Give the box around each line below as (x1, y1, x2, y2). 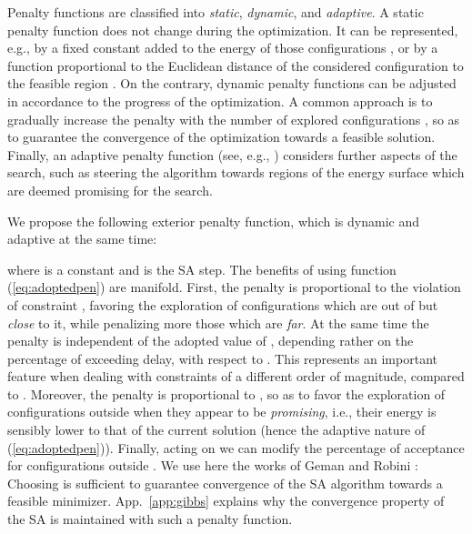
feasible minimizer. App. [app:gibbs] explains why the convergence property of (7, 491, 445, 510)
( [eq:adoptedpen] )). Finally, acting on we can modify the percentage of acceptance (7, 438, 465, 457)
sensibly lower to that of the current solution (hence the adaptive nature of (7, 420, 426, 439)
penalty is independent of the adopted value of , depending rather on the (7, 331, 414, 350)
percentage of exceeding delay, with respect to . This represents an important (7, 348, 437, 368)
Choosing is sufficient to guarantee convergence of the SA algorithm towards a (7, 473, 443, 492)
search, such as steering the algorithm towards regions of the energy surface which (7, 163, 465, 182)
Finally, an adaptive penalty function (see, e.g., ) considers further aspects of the (7, 145, 457, 164)
